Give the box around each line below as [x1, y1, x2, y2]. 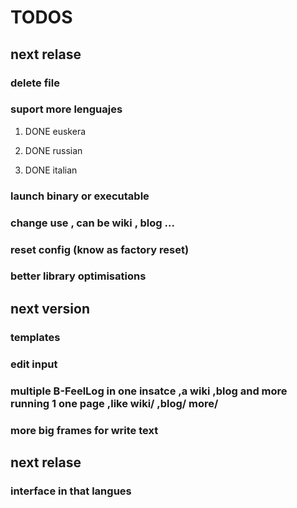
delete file [10, 76, 60, 90]
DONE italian [24, 164, 78, 176]
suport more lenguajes [10, 102, 123, 116]
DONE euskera [24, 125, 87, 137]
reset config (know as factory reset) [10, 242, 190, 256]
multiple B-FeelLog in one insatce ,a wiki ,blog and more [10, 384, 288, 398]
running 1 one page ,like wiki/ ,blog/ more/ [10, 396, 219, 410]
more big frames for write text [10, 423, 159, 437]
